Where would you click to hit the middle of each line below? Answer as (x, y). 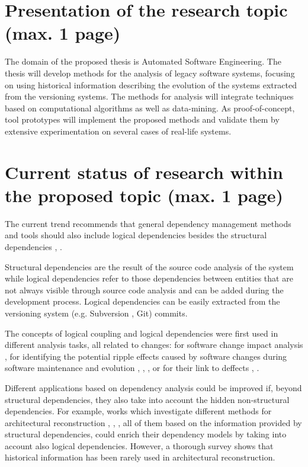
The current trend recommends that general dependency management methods (148, 223)
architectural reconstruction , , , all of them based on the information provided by (153, 422)
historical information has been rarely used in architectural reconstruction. (140, 457)
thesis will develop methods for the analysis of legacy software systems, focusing (150, 73)
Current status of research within (144, 172)
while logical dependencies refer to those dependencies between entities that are (149, 278)
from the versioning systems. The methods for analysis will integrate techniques (149, 96)
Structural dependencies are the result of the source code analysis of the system (149, 266)
